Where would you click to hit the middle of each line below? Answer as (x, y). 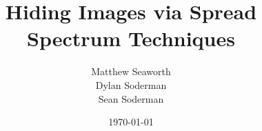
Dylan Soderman (131, 84)
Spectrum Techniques (131, 38)
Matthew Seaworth (131, 71)
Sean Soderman (131, 98)
